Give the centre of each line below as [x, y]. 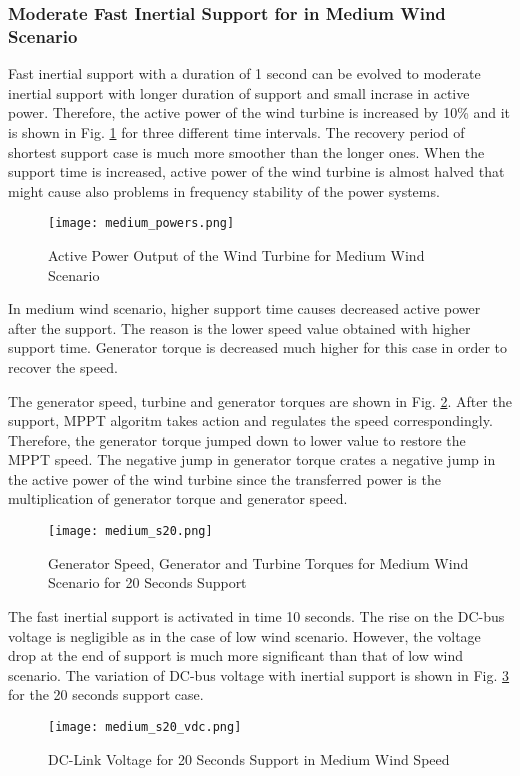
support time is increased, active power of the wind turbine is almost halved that [256, 171]
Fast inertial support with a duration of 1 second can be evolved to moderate [244, 73]
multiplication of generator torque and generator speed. [178, 498]
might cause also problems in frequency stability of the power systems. [224, 190]
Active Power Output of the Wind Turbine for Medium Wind [236, 254]
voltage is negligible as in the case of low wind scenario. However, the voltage [244, 635]
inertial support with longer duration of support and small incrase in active [239, 92]
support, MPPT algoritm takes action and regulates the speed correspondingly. [250, 420]
